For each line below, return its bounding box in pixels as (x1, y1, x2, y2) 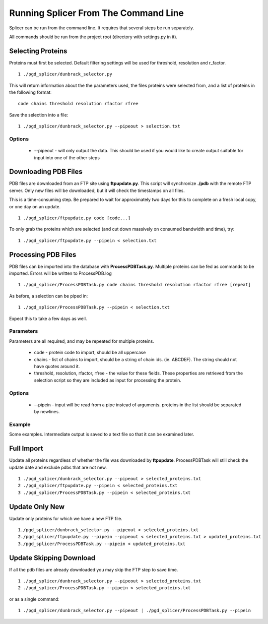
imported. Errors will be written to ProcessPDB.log (9, 270, 112, 276)
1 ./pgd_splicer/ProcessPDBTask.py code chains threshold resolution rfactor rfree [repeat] (18, 282, 251, 288)
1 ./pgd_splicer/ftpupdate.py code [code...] (18, 215, 131, 221)
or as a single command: (9, 596, 60, 602)
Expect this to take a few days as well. (9, 315, 87, 321)
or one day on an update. (9, 203, 61, 209)
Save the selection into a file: (9, 112, 68, 118)
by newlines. (34, 409, 60, 415)
